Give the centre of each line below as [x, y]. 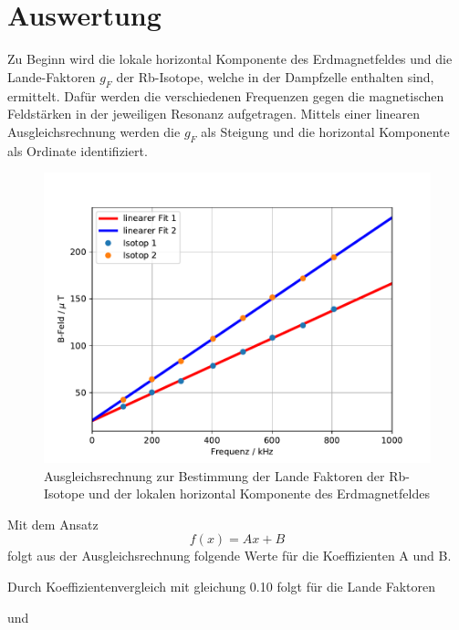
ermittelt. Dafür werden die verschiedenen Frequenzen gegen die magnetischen [226, 95]
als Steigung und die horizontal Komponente [325, 131]
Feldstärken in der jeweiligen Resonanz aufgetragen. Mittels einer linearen [214, 114]
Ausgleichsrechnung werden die [94, 131]
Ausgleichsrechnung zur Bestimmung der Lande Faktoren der [214, 475]
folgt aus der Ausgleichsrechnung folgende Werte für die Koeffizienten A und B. [229, 556]
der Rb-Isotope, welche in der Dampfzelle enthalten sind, [275, 76]
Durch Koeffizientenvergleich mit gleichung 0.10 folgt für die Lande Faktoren [221, 587]
